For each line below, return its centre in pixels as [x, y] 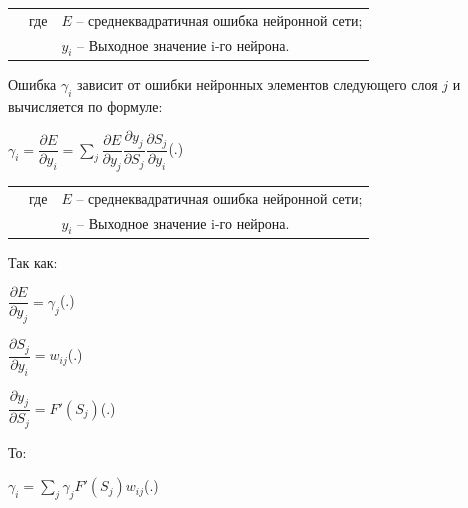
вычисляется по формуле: [85, 105]
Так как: [33, 261]
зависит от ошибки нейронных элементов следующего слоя [257, 83]
